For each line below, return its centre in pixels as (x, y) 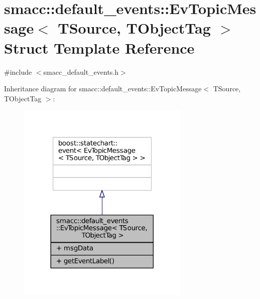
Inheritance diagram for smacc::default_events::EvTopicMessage (103, 89)
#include (18, 71)
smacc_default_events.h (81, 71)
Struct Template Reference (99, 47)
